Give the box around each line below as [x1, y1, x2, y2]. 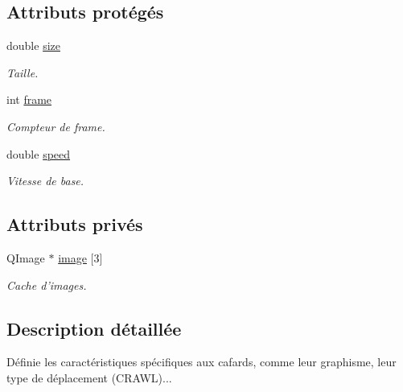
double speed [6, 145, 71, 162]
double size [6, 37, 60, 54]
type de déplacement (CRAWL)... [6, 369, 172, 386]
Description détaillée [6, 316, 182, 340]
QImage [6, 249, 45, 266]
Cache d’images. [6, 276, 87, 293]
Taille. [6, 64, 39, 80]
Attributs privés [6, 212, 143, 237]
